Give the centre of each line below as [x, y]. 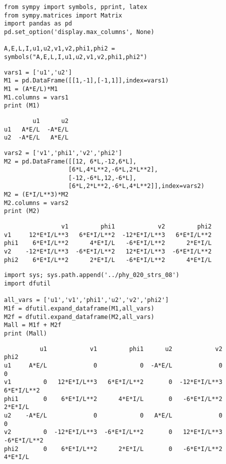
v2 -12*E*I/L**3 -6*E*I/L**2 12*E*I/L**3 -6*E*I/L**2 [108, 252]
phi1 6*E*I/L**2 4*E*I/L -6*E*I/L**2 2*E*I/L [108, 243]
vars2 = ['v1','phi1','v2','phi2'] [63, 153]
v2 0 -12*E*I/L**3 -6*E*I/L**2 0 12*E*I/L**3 [113, 432]
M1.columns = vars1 [36, 97]
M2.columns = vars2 [36, 203]
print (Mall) [25, 333]
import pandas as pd [38, 24]
